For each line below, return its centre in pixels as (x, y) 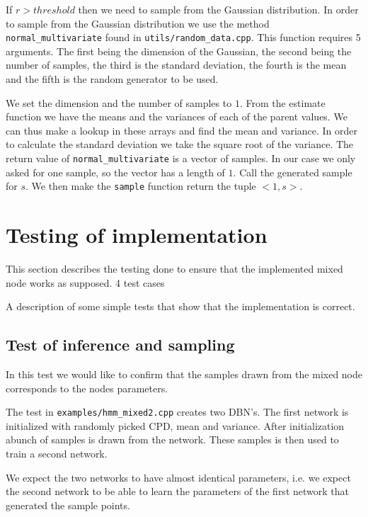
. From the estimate (282, 102)
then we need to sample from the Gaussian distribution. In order (218, 9)
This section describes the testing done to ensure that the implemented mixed (174, 269)
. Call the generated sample (293, 172)
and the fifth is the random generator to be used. (112, 79)
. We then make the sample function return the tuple (141, 186)
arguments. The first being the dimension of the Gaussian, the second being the (179, 51)
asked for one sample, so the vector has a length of (115, 172)
